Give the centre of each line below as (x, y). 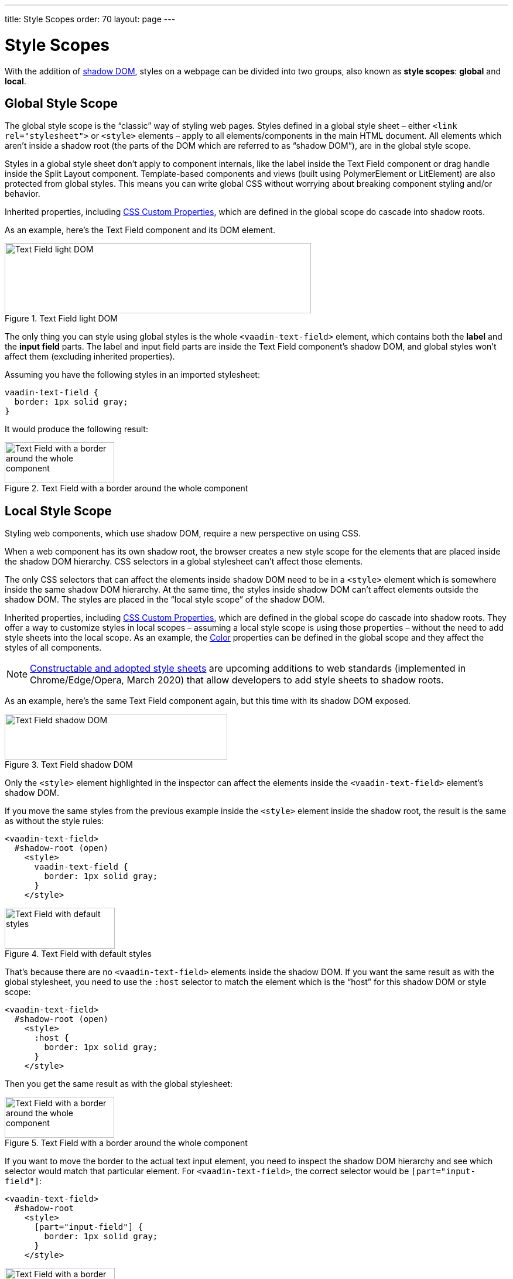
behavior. (23, 194)
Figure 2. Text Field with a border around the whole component (126, 488)
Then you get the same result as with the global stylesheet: (119, 1084)
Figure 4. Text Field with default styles (78, 954)
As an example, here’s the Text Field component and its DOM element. (140, 230)
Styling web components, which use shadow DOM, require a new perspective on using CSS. (183, 534)
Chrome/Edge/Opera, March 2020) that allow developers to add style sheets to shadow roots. (237, 680)
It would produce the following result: (76, 429)
